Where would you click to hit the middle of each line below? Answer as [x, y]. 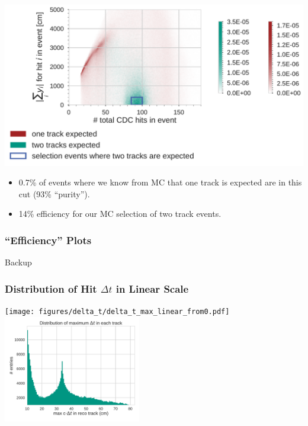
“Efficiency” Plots [48, 240]
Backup [18, 262]
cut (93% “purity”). [54, 193]
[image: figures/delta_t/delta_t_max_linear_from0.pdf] [117, 312]
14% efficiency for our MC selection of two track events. [120, 214]
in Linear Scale [152, 288]
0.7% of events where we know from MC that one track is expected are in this [160, 182]
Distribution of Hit [51, 288]
